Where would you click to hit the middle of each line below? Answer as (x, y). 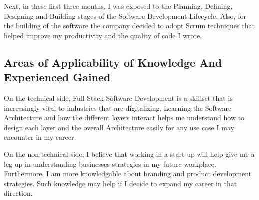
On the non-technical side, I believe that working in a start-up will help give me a (129, 154)
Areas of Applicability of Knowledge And (113, 62)
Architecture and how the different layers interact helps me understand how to (124, 118)
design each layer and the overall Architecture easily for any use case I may (119, 127)
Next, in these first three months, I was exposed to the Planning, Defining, (118, 6)
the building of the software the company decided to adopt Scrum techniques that (129, 26)
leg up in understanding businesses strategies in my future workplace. (110, 164)
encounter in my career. (40, 137)
